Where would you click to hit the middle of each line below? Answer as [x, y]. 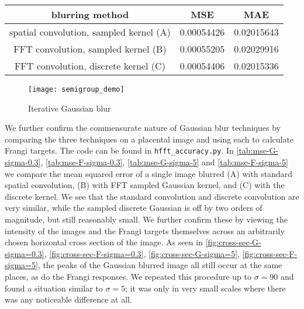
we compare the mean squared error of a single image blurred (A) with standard [149, 173]
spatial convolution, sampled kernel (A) [90, 32]
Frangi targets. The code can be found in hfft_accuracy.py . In [119, 150]
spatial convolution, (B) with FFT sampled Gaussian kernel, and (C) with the [145, 185]
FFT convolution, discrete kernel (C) [90, 66]
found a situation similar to [54, 288]
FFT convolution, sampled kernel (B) [90, 49]
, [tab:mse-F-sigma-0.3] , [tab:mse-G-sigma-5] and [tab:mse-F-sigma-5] [164, 162]
